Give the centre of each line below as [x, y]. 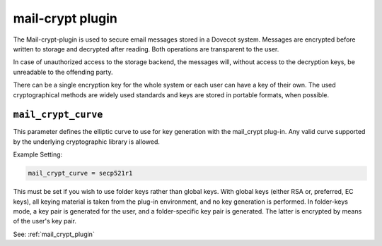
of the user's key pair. [45, 221]
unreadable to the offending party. [63, 72]
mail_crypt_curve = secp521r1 [80, 173]
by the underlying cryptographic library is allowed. [87, 142]
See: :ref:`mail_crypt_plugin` [54, 234]
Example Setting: [38, 154]
